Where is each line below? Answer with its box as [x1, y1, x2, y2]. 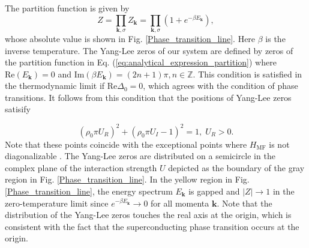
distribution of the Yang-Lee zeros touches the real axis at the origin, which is [5, 208, 292, 221]
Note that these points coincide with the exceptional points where [5, 138, 247, 150]
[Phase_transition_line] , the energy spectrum [5, 184, 173, 197]
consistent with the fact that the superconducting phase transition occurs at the [5, 220, 299, 232]
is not [269, 138, 290, 150]
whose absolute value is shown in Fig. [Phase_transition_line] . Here [5, 32, 256, 44]
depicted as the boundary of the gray [168, 161, 305, 174]
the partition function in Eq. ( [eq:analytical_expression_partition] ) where [5, 56, 277, 68]
